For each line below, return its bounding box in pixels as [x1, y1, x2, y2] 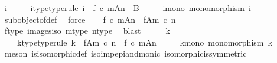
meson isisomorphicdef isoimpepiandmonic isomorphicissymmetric [4, 47, 247, 60]
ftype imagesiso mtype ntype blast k [4, 24, 170, 37]
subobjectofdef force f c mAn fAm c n [4, 13, 176, 25]
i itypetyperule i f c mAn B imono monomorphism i [4, 2, 251, 13]
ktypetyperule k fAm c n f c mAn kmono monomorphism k [17, 36, 272, 48]
